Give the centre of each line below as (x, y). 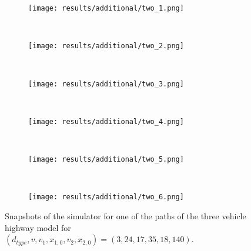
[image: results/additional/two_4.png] (106, 121)
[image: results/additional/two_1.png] (106, 8)
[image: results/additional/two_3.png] (106, 84)
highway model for (38, 227)
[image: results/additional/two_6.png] (106, 197)
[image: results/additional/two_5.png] (106, 159)
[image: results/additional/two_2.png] (106, 46)
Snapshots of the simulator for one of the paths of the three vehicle (125, 215)
